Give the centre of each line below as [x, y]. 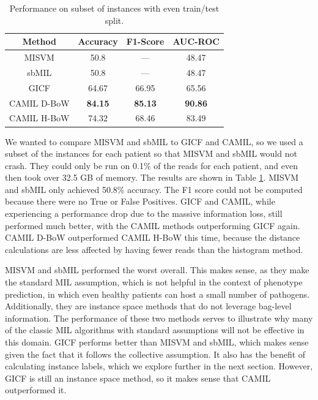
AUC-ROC [196, 41]
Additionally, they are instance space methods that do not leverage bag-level [148, 306]
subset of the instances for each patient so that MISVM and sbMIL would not [151, 153]
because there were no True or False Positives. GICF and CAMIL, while [140, 201]
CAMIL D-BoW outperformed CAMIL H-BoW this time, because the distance [153, 237]
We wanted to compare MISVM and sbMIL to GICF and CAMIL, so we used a [154, 141]
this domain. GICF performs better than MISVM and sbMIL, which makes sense [157, 342]
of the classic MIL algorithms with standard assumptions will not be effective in [155, 330]
